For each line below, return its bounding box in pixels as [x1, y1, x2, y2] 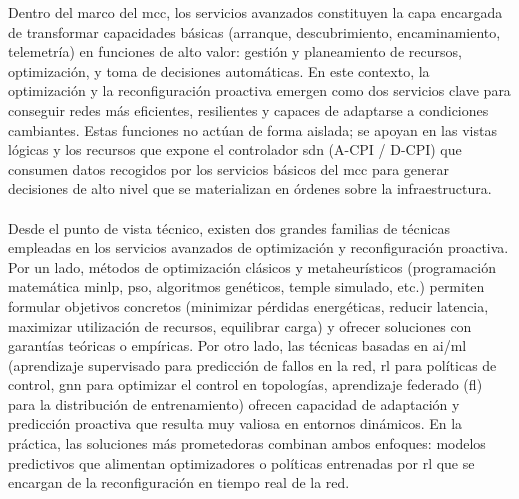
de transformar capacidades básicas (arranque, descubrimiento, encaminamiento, [8, 21, 501, 42]
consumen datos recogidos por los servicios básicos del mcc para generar [8, 158, 450, 179]
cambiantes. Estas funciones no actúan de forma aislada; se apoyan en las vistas [8, 119, 497, 140]
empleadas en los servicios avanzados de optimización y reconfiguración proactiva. [8, 237, 509, 258]
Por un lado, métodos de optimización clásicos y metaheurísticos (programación [8, 256, 496, 277]
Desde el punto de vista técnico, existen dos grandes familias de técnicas [8, 217, 451, 238]
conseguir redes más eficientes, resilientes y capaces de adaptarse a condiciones [8, 99, 489, 120]
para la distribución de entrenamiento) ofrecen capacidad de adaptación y [8, 393, 460, 414]
